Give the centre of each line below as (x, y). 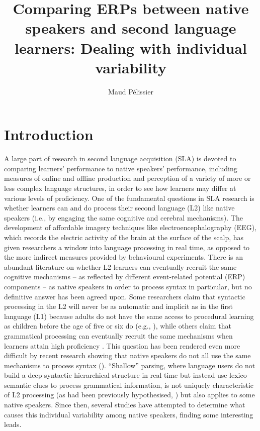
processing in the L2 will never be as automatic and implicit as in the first (118, 306)
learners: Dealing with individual (131, 47)
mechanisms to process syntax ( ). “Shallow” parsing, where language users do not (130, 365)
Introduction (49, 134)
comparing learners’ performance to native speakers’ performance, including (121, 168)
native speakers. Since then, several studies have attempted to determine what (125, 405)
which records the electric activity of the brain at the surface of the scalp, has (124, 237)
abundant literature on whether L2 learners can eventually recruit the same (120, 266)
